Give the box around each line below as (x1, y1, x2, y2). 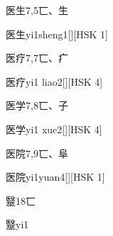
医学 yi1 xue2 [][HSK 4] (6, 121, 102, 136)
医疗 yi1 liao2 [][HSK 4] (6, 74, 103, 89)
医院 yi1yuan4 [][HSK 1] (6, 169, 105, 184)
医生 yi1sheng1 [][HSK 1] (6, 26, 108, 41)
